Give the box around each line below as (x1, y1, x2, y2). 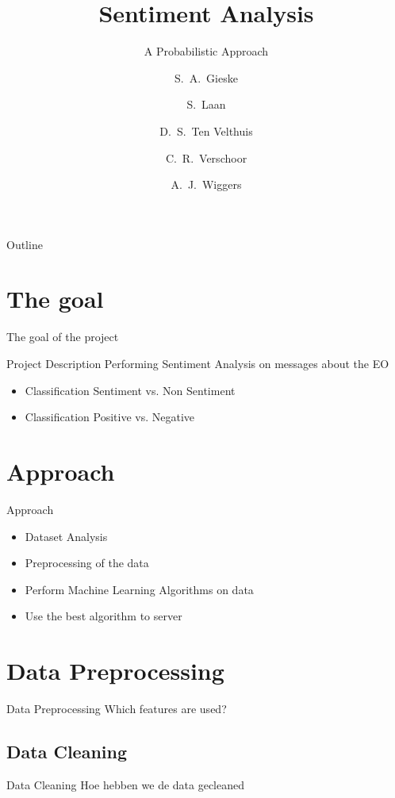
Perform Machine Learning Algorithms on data (25, 581, 254, 597)
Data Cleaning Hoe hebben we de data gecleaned (6, 776, 245, 792)
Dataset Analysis (25, 528, 108, 544)
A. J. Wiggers (171, 176, 242, 193)
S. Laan (186, 96, 226, 113)
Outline (6, 236, 43, 252)
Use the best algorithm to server (25, 608, 182, 624)
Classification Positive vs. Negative (25, 409, 195, 425)
